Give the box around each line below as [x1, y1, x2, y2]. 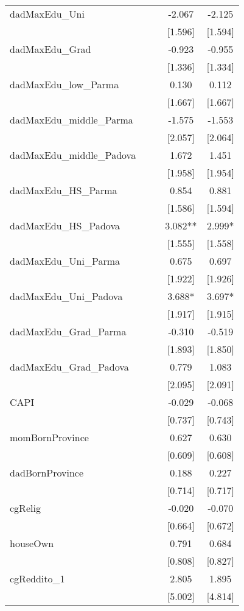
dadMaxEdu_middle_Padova [10, 148, 136, 162]
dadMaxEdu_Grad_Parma [10, 324, 127, 338]
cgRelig [10, 501, 41, 515]
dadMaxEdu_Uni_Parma [10, 254, 120, 268]
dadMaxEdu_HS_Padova [10, 218, 120, 232]
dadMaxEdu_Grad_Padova [10, 360, 129, 374]
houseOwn [10, 536, 54, 550]
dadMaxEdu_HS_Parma [10, 183, 117, 197]
